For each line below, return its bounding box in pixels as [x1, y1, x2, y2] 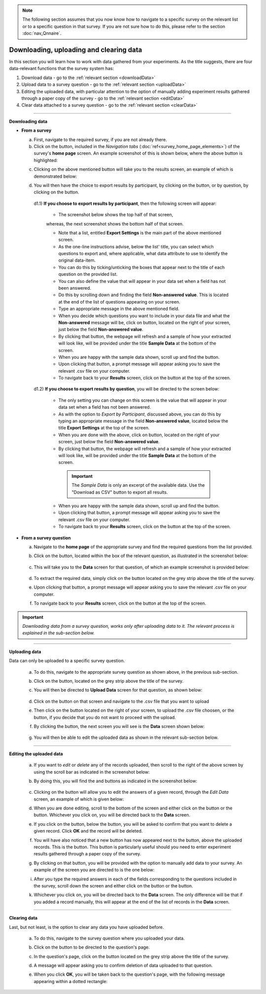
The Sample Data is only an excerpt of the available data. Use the [71, 482, 205, 488]
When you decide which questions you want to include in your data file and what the [58, 312, 230, 318]
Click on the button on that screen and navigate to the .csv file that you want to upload [33, 698, 209, 704]
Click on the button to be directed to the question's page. [33, 944, 150, 950]
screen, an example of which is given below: [33, 796, 124, 802]
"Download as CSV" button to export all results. [71, 489, 168, 495]
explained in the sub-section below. [22, 630, 95, 636]
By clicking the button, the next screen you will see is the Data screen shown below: [33, 723, 205, 729]
